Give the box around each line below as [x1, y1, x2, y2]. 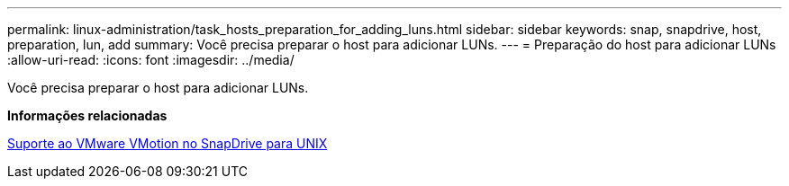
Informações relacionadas [7, 108, 168, 123]
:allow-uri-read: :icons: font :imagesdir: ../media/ [7, 52, 295, 67]
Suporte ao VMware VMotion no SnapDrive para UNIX [7, 136, 328, 151]
